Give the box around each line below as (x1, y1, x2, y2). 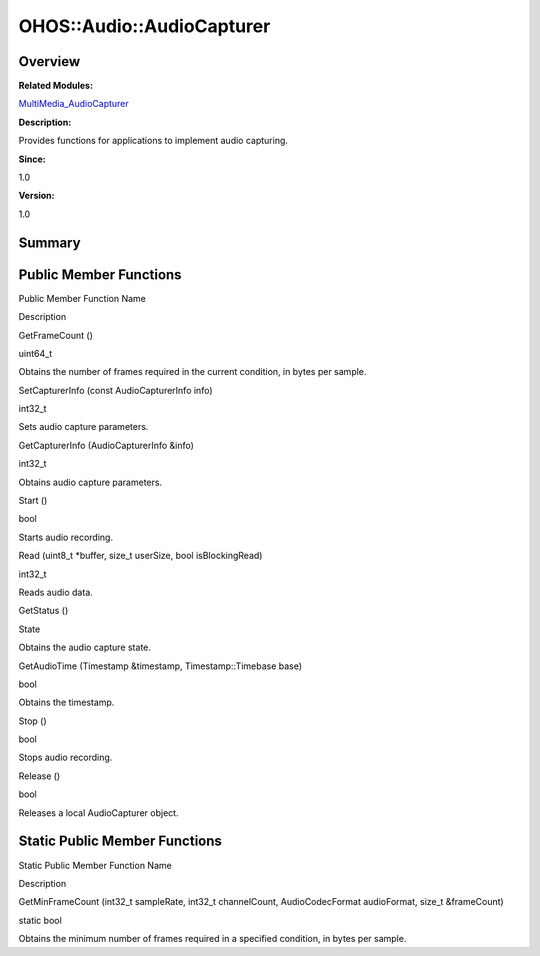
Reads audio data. (18, 586, 94, 598)
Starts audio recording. (18, 531, 114, 543)
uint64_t (18, 347, 53, 359)
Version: (18, 190, 55, 202)
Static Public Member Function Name (18, 859, 172, 871)
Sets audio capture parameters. (18, 421, 149, 433)
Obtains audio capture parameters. (18, 476, 163, 488)
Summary (18, 234, 81, 251)
